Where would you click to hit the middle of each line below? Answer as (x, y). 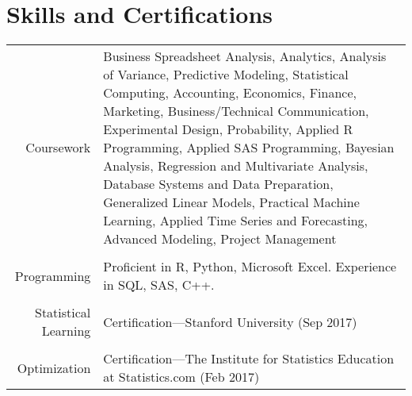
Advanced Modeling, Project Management (220, 239)
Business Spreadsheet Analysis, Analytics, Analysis (245, 56)
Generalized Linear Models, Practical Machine (231, 202)
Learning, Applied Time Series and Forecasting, (235, 221)
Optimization (54, 367)
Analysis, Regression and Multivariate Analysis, (236, 166)
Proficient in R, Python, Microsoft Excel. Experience (250, 267)
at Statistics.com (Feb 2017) (181, 377)
